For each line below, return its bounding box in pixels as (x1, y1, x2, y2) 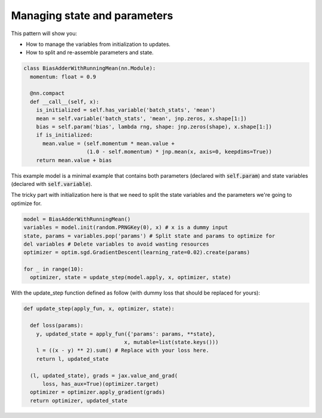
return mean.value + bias (36, 157, 112, 163)
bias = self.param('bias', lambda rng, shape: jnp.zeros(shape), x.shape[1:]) (36, 123, 273, 131)
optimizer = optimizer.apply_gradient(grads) (30, 389, 165, 396)
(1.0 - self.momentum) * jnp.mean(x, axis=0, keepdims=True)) (86, 148, 273, 155)
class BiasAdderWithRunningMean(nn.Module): (23, 65, 156, 72)
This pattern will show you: (11, 30, 78, 37)
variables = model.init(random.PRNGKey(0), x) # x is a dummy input (23, 224, 228, 231)
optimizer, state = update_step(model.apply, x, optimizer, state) (30, 274, 231, 281)
